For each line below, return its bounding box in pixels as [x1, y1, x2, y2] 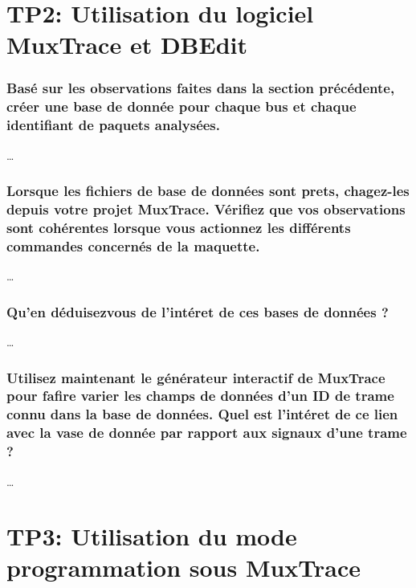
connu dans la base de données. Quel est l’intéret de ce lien [6, 404, 398, 424]
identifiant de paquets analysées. [6, 115, 221, 135]
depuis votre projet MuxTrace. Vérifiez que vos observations [6, 199, 406, 219]
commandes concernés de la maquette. [6, 235, 260, 255]
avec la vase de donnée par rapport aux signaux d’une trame [6, 423, 407, 443]
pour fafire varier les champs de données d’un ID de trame [6, 386, 394, 406]
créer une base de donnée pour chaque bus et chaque [6, 96, 357, 116]
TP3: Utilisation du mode [6, 520, 297, 553]
